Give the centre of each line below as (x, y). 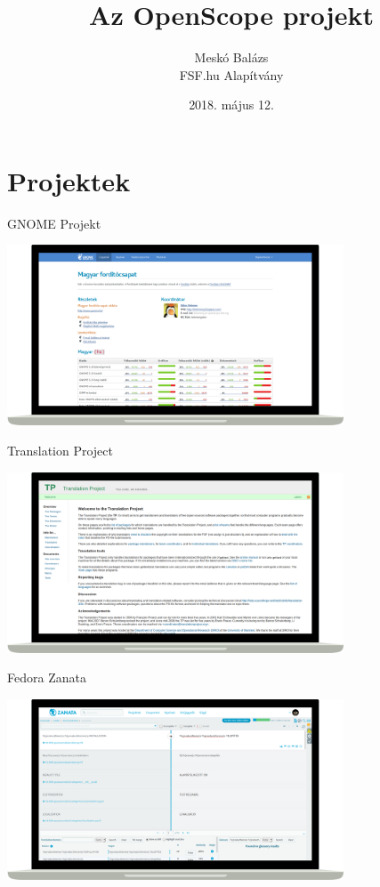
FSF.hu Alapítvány (231, 74)
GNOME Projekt (54, 223)
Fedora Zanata (47, 677)
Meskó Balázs (231, 57)
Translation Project (60, 451)
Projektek (69, 180)
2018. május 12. (231, 105)
